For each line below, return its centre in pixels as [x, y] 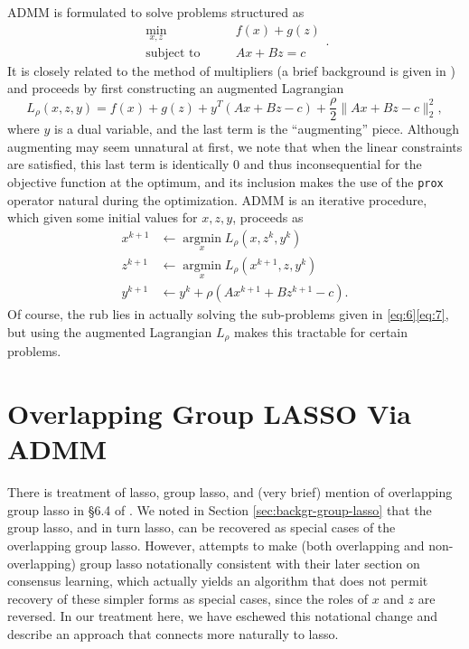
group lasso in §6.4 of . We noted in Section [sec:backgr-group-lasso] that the [220, 509]
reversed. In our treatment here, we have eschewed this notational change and [222, 616]
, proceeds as [268, 217]
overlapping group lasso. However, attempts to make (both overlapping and [216, 546]
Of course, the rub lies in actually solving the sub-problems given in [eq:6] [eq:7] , [228, 314]
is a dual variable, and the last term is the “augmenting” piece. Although [257, 129]
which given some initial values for [103, 217]
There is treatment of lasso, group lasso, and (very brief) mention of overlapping [230, 492]
